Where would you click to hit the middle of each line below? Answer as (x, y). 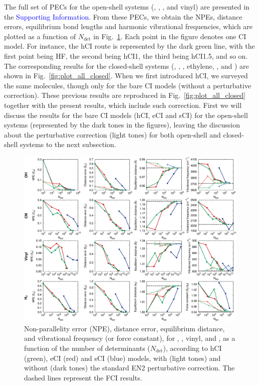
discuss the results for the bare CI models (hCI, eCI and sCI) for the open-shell (126, 115)
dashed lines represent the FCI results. (83, 377)
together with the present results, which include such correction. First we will (123, 105)
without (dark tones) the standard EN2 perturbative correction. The (129, 368)
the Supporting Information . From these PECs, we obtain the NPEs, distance (123, 16)
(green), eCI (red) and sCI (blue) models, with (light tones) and (122, 358)
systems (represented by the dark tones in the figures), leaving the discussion (122, 125)
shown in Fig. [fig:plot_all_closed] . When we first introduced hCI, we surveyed (126, 76)
